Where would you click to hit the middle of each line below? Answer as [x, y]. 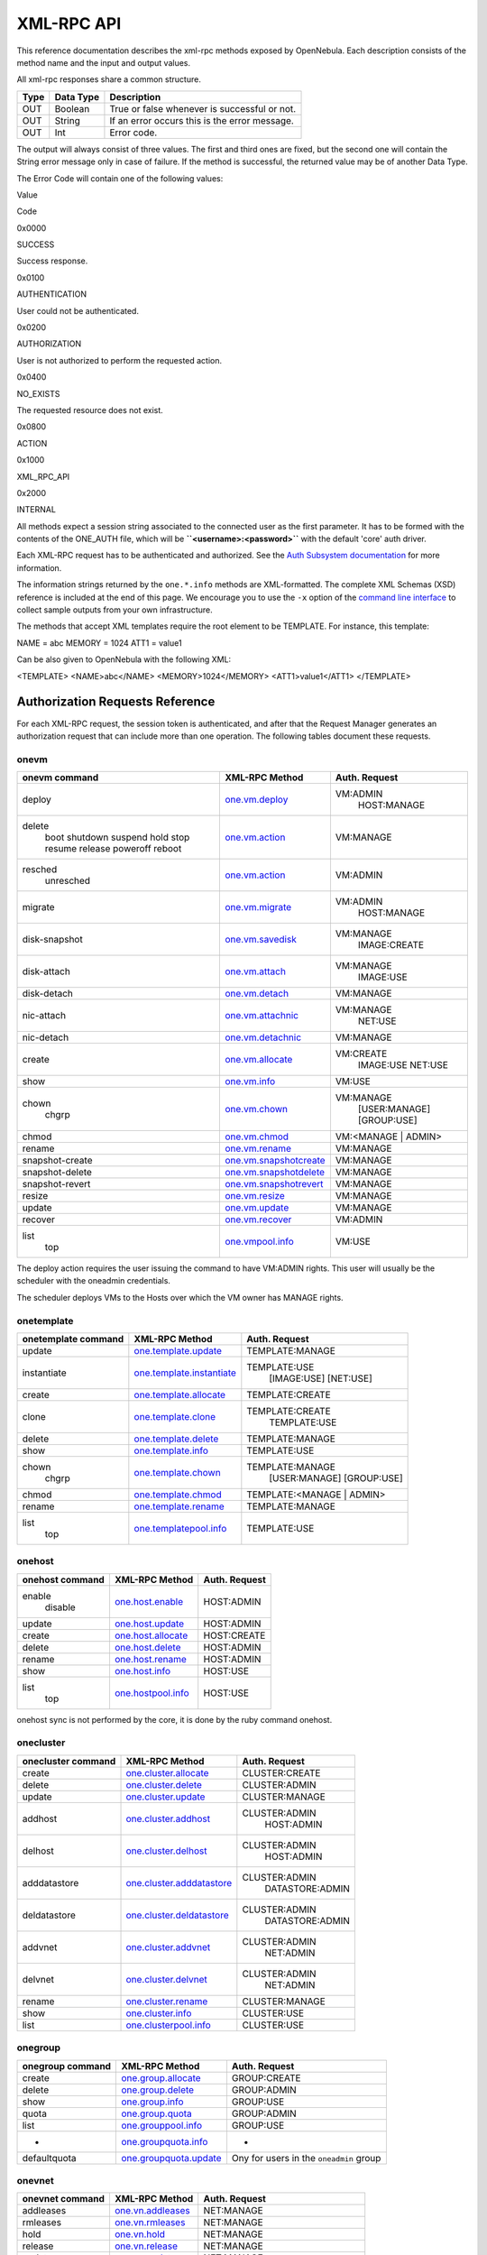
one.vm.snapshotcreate [275, 1161]
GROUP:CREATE [266, 2077]
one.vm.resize [255, 1196]
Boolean [72, 108]
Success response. [52, 261]
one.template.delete [176, 1439]
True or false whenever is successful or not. [203, 108]
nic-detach [46, 1037]
